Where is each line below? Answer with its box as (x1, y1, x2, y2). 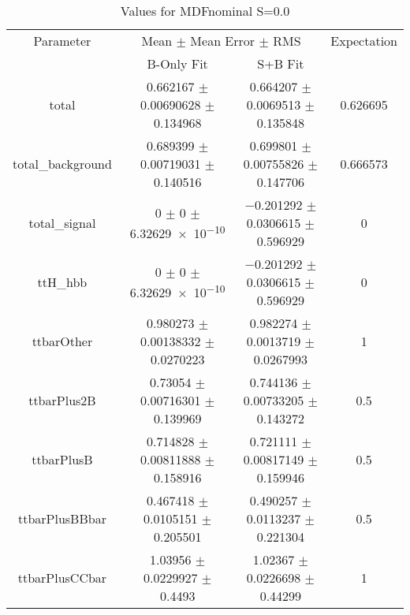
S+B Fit (257, 54, 304, 73)
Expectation (330, 32, 397, 50)
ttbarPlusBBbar (17, 509, 106, 527)
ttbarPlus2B (28, 391, 96, 409)
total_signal (28, 214, 96, 232)
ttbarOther (32, 332, 93, 350)
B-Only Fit (147, 54, 208, 73)
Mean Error (190, 32, 255, 50)
